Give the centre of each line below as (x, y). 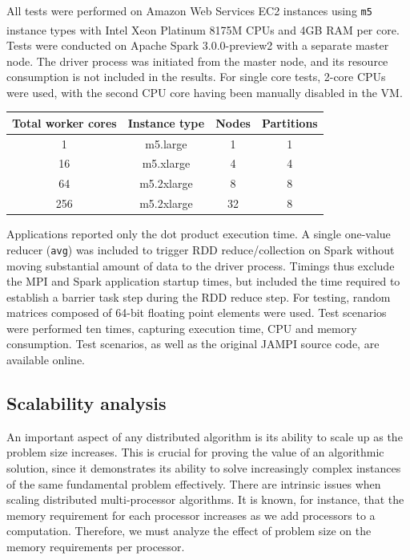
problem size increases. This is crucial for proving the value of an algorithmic (195, 452)
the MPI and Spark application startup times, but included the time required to (203, 281)
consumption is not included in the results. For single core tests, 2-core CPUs (196, 77)
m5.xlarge (166, 163)
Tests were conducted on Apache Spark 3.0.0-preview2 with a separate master (198, 45)
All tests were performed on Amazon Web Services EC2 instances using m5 (189, 10)
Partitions (289, 122)
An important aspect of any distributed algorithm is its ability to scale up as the (205, 436)
